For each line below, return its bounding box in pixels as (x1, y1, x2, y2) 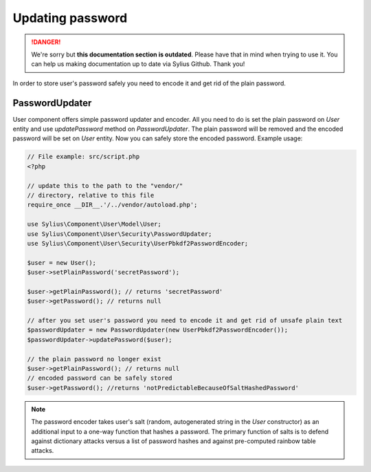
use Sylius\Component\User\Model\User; (27, 220, 161, 228)
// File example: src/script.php (27, 153, 140, 161)
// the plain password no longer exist (27, 355, 161, 363)
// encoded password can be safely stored (27, 374, 172, 382)
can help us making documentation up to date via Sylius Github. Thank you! (31, 60, 245, 68)
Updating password (12, 10, 128, 25)
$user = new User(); (27, 259, 96, 266)
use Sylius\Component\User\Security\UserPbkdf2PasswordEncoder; (27, 239, 249, 247)
